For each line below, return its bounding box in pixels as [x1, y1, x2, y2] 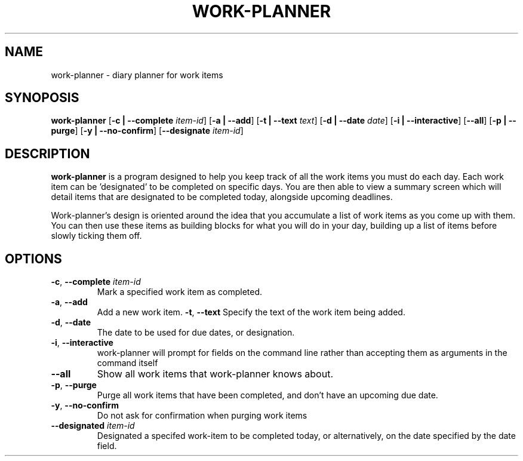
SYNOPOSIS [5, 90, 79, 106]
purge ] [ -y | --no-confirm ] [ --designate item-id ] [51, 125, 244, 136]
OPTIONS [5, 251, 62, 266]
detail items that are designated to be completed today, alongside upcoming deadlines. [51, 192, 393, 202]
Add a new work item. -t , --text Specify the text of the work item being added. [97, 307, 405, 318]
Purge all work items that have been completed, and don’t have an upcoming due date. [97, 390, 438, 401]
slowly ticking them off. [51, 230, 142, 241]
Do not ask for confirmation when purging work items [97, 410, 307, 421]
